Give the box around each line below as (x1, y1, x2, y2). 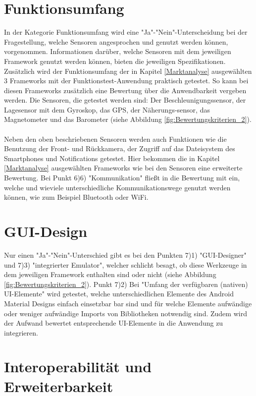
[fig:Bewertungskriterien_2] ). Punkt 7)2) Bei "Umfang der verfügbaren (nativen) (4, 279, 248, 289)
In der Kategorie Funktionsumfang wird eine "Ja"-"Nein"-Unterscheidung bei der (4, 27, 248, 37)
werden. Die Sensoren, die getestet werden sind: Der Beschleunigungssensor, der (4, 95, 246, 105)
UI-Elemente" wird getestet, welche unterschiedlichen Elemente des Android (4, 288, 234, 299)
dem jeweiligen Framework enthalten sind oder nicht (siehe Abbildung (4, 269, 216, 280)
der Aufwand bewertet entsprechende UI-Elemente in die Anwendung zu (4, 318, 223, 328)
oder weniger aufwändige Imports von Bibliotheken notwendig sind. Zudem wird (4, 308, 247, 318)
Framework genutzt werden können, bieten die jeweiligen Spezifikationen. (4, 56, 226, 66)
